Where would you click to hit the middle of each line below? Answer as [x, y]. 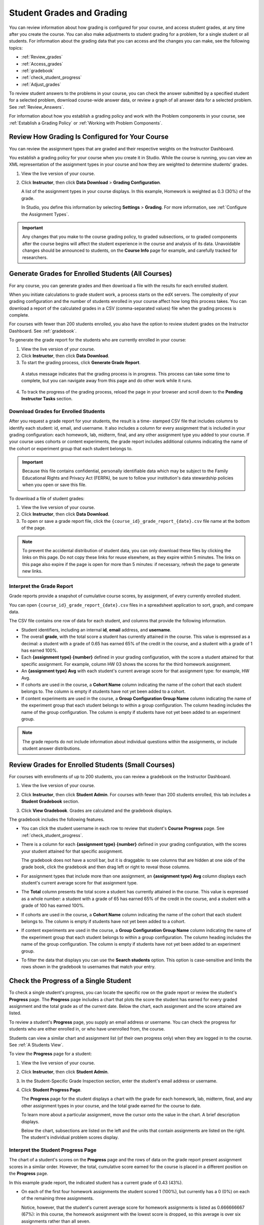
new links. [32, 571]
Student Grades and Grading [68, 13]
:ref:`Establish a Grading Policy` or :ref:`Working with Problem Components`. [86, 123]
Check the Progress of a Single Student [70, 981]
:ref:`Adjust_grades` [41, 84]
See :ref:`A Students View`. [36, 1045]
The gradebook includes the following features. [57, 819]
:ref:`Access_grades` [42, 64]
